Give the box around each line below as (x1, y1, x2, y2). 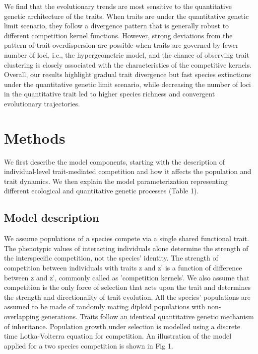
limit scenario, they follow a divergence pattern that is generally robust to (4, 20, 229, 31)
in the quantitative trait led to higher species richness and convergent (4, 88, 215, 99)
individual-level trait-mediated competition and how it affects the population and (4, 166, 252, 177)
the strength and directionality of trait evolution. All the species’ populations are (4, 291, 251, 302)
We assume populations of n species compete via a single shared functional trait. (4, 233, 249, 244)
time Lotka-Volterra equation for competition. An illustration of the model (4, 331, 232, 341)
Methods (4, 127, 65, 148)
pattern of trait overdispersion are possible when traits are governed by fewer (4, 40, 239, 50)
